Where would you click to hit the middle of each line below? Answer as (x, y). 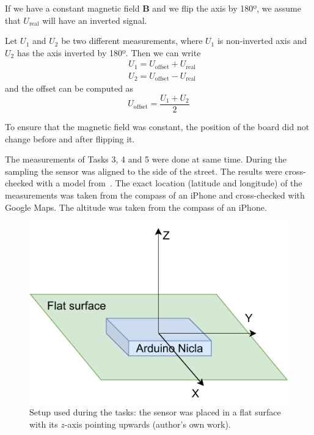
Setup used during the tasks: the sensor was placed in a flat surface (155, 412)
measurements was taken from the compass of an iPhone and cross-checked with (155, 195)
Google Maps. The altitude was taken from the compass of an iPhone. (136, 207)
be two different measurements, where (132, 41)
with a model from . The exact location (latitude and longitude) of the (169, 183)
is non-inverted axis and (262, 41)
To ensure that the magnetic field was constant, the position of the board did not (157, 126)
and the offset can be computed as (69, 88)
